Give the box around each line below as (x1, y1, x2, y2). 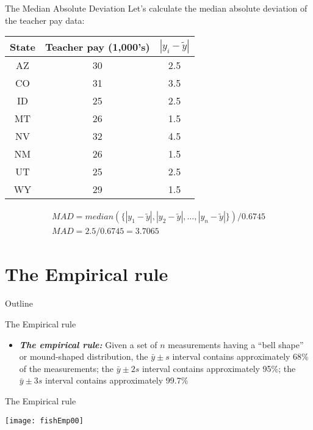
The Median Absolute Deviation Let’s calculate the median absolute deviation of (5, 2, 308, 14)
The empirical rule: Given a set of (19, 338, 157, 351)
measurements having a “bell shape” (168, 338, 304, 351)
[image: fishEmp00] (5, 416, 84, 425)
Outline (5, 297, 33, 310)
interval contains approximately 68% (172, 350, 309, 363)
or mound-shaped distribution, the (19, 350, 148, 363)
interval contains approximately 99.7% (45, 374, 189, 387)
